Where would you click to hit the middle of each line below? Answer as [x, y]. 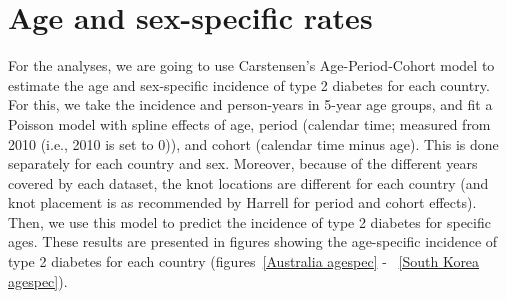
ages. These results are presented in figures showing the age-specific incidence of [253, 241]
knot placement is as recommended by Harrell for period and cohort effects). [242, 202]
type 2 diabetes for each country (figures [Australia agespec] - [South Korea [244, 261]
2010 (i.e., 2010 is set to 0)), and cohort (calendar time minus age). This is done [253, 143]
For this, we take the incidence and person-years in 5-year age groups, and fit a [250, 104]
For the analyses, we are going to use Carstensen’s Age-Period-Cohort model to [251, 65]
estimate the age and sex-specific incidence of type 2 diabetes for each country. [249, 84]
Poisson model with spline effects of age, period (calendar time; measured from [249, 123]
